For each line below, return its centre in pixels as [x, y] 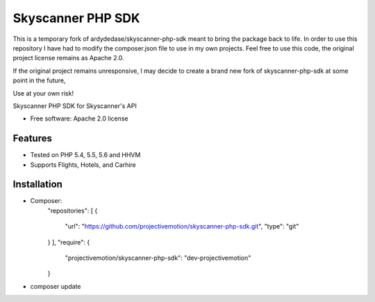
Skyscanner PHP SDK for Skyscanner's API [75, 106]
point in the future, [39, 80]
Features [32, 139]
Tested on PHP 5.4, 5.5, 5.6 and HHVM [85, 155]
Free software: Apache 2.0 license [79, 118]
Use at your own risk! [43, 93]
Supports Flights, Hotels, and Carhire [83, 165]
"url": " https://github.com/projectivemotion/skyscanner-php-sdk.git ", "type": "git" [182, 226]
